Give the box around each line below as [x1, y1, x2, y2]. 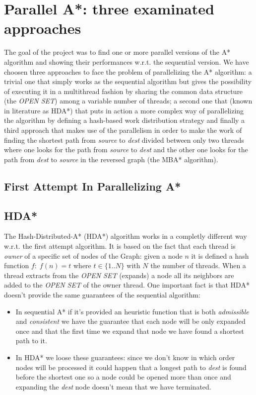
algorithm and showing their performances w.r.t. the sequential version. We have [4, 56, 249, 67]
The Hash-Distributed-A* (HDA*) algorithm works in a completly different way [4, 231, 247, 241]
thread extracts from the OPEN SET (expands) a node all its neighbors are [4, 270, 234, 280]
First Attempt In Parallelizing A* [4, 178, 181, 194]
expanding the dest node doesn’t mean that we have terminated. [15, 381, 211, 392]
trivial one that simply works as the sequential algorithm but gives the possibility [4, 76, 252, 87]
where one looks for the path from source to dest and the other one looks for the [4, 144, 248, 155]
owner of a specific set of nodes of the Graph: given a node [4, 250, 183, 261]
